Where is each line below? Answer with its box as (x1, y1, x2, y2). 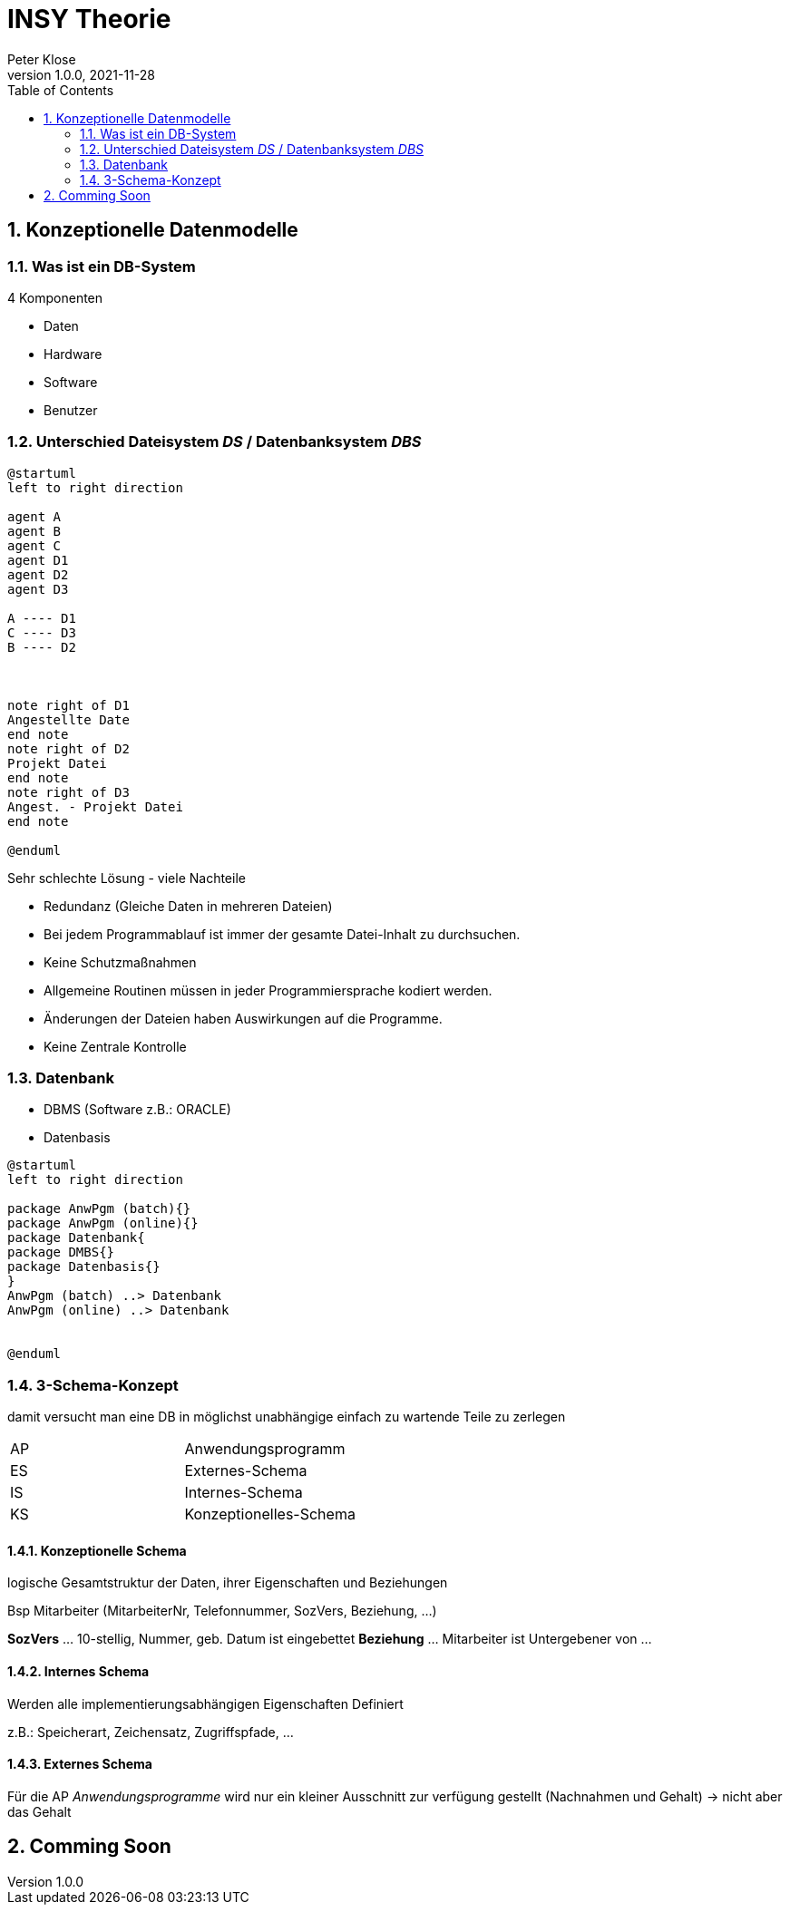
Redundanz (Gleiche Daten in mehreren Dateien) (44, 898, 333, 914)
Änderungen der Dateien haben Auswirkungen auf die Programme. (44, 1010, 443, 1026)
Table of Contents (7, 82, 114, 98)
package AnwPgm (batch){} (7, 1201, 191, 1217)
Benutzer (44, 402, 98, 418)
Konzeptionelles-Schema (184, 1505, 356, 1524)
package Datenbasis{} (7, 1259, 161, 1275)
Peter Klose (7, 51, 76, 67)
